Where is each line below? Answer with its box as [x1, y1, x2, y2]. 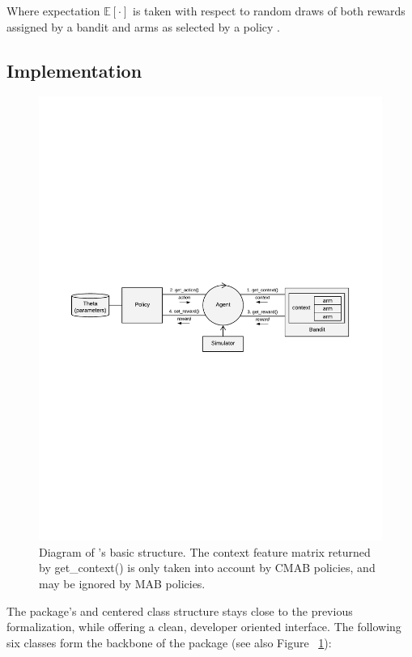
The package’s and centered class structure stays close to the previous [6, 602, 353, 619]
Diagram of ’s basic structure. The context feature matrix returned [39, 543, 371, 560]
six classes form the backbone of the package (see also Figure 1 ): [6, 634, 332, 651]
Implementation [6, 57, 142, 83]
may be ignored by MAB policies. [39, 575, 206, 592]
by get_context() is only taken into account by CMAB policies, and [39, 559, 376, 576]
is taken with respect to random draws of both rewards [133, 2, 406, 19]
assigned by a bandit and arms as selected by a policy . [6, 18, 280, 35]
